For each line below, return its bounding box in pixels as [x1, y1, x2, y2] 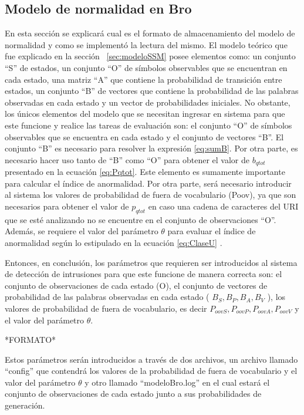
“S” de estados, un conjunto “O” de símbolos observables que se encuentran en [5, 61, 288, 73]
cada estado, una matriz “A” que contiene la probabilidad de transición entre [5, 73, 282, 85]
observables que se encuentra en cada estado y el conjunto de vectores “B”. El [5, 130, 284, 143]
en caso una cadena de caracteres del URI [148, 200, 299, 212]
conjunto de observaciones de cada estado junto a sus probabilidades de [5, 387, 262, 400]
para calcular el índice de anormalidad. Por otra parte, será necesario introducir [5, 177, 292, 189]
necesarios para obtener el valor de [5, 200, 129, 212]
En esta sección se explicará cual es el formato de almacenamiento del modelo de [5, 27, 295, 39]
